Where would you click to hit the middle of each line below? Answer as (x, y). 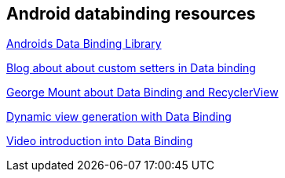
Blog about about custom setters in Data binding (131, 68)
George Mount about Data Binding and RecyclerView (142, 93)
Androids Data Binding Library (84, 44)
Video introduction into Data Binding (100, 141)
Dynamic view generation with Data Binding (119, 117)
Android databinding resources (131, 14)
